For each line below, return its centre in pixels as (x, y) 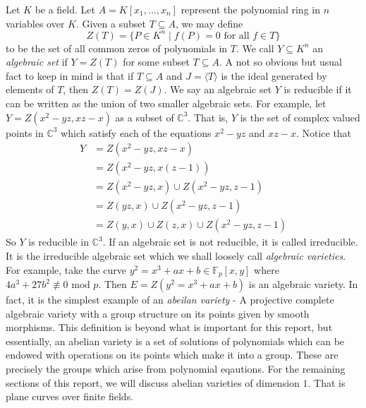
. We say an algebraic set (218, 89)
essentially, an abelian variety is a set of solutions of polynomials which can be (175, 341)
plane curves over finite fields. (70, 396)
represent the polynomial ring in (250, 9)
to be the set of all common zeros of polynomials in (117, 48)
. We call (255, 48)
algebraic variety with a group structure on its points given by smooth (158, 313)
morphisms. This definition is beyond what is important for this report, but (169, 327)
